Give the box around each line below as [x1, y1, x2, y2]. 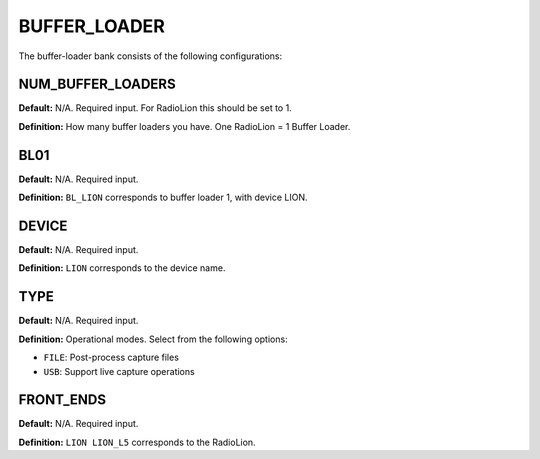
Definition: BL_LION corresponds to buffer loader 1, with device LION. [18, 191, 309, 204]
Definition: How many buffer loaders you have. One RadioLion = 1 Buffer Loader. [18, 120, 351, 132]
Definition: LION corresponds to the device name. [18, 262, 226, 274]
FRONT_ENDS [18, 391, 107, 409]
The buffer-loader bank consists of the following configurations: [18, 50, 283, 62]
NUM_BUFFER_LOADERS [18, 76, 176, 93]
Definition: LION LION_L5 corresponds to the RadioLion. [18, 436, 256, 448]
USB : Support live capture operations [43, 365, 195, 377]
